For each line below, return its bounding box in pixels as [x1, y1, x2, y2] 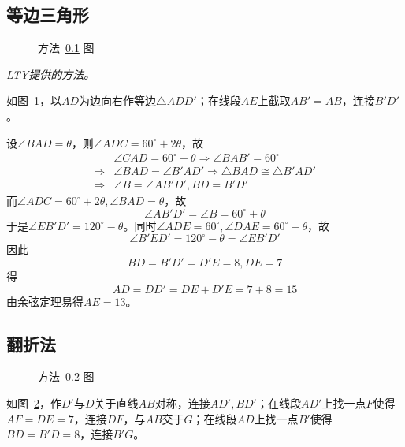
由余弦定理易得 [6, 292, 84, 309]
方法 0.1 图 [38, 39, 95, 56]
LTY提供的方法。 [6, 65, 95, 82]
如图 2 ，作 [6, 395, 61, 412]
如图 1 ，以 [6, 92, 61, 109]
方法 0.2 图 [38, 368, 95, 385]
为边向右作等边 [79, 92, 157, 109]
